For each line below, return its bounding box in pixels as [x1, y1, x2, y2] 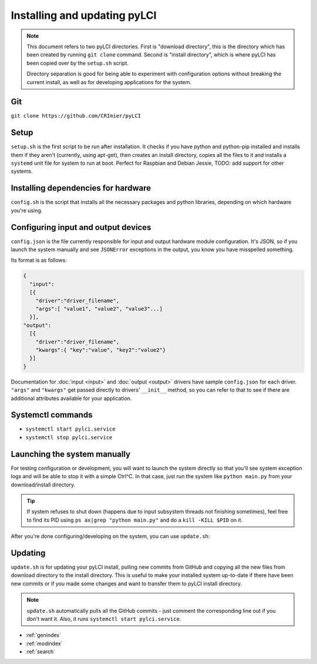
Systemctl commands [11, 410, 93, 420]
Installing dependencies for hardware [11, 183, 151, 193]
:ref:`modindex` [25, 640, 63, 647]
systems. [11, 168, 33, 175]
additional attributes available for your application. [11, 395, 132, 402]
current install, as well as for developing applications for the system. [26, 78, 192, 85]
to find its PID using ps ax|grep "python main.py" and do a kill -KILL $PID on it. [26, 516, 243, 523]
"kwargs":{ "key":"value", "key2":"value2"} [35, 346, 166, 353]
